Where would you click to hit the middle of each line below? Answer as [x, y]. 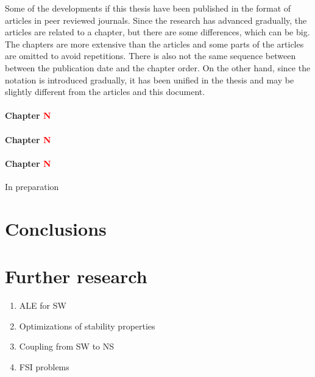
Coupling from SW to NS [67, 346]
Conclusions [56, 228]
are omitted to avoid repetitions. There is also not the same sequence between [150, 56]
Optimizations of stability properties [87, 326]
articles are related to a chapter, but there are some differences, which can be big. [157, 32]
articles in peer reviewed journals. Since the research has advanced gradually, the [156, 20]
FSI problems [44, 366]
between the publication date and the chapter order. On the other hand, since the [158, 67]
